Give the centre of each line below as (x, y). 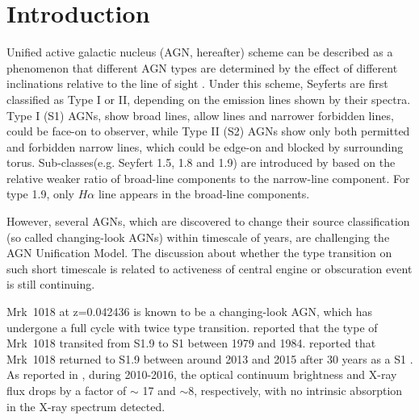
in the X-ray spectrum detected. (86, 406)
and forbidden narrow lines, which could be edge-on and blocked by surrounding (205, 146)
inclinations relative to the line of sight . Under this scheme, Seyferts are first (197, 83)
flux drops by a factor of (67, 390)
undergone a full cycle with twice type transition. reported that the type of (192, 327)
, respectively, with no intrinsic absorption (298, 390)
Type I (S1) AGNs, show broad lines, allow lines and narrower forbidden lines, (200, 115)
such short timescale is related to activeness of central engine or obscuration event (209, 268)
